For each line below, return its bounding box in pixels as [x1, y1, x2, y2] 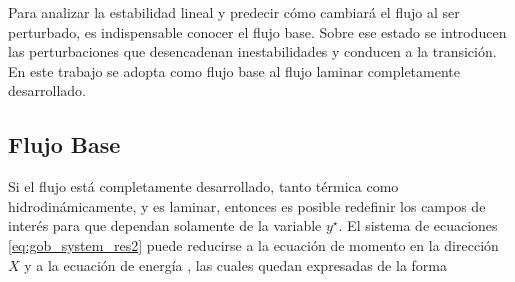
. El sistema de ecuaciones [338, 215, 498, 236]
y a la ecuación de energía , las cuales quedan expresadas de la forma [24, 254, 447, 275]
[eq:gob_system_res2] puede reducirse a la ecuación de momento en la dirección [8, 234, 499, 255]
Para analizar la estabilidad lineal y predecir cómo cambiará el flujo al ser [8, 2, 460, 22]
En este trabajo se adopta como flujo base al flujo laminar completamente [8, 60, 460, 81]
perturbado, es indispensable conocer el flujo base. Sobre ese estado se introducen [8, 21, 507, 42]
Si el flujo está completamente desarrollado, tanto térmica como [8, 176, 399, 197]
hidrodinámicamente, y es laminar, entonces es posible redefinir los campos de [8, 195, 486, 216]
